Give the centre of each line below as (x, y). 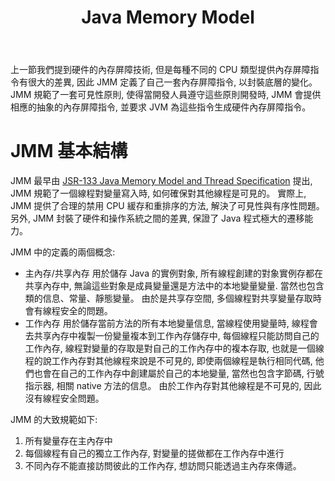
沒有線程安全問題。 (64, 398)
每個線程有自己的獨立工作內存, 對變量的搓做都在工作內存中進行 (154, 453)
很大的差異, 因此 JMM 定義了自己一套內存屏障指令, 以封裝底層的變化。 (172, 82)
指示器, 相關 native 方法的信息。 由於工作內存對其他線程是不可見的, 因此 (173, 386)
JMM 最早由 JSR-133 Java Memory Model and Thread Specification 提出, (161, 181)
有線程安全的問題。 (73, 311)
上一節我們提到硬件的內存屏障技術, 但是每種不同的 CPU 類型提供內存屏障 (160, 70)
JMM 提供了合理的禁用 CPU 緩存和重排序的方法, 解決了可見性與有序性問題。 (167, 206)
